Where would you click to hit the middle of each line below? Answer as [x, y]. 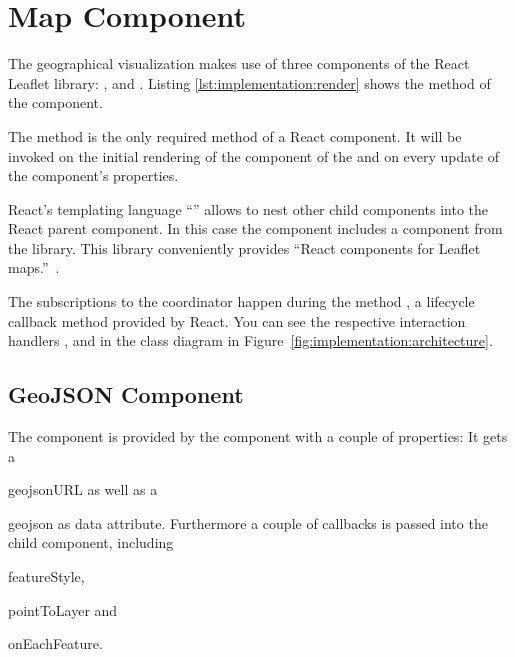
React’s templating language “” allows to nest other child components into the [248, 208]
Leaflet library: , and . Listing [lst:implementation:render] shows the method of [249, 82]
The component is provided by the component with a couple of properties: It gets [258, 436]
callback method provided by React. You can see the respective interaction [237, 320]
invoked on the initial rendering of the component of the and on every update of [253, 155]
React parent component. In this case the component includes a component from [255, 228]
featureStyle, [46, 576]
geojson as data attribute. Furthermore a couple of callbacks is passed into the [248, 522]
